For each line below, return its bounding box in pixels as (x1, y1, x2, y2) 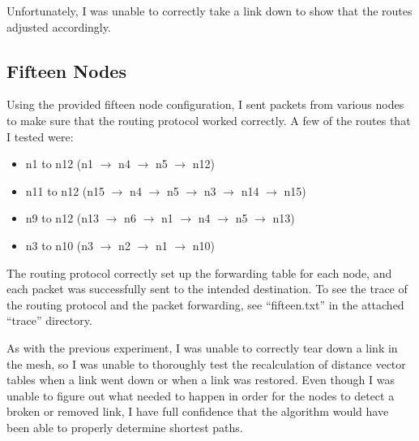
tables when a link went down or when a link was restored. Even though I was (6, 371, 395, 388)
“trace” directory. (6, 312, 92, 329)
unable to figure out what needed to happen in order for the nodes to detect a (6, 387, 395, 404)
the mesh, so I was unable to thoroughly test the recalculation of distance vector (6, 355, 406, 372)
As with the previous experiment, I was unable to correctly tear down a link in (6, 339, 398, 356)
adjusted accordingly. (6, 18, 111, 35)
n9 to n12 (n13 (25, 210, 100, 227)
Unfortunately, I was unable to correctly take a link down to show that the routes (6, 2, 413, 19)
